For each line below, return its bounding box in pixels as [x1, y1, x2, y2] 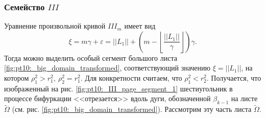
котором [4, 73, 29, 83]
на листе [231, 93, 258, 104]
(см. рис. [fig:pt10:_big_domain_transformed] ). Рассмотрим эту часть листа [12, 104, 252, 114]
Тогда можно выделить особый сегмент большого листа [4, 52, 177, 63]
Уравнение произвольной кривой [4, 20, 106, 31]
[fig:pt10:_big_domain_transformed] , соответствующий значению [4, 62, 211, 73]
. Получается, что [206, 73, 261, 83]
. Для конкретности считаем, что [80, 73, 182, 83]
